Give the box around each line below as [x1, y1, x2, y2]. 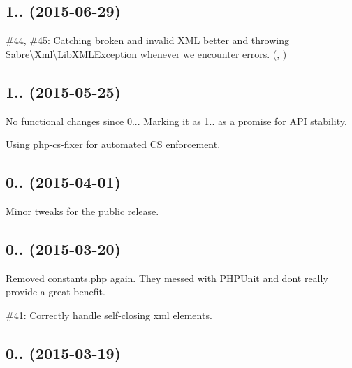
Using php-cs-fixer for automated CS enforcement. [6, 137, 221, 152]
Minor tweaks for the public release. [6, 203, 159, 218]
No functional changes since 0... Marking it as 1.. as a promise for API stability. [6, 113, 347, 128]
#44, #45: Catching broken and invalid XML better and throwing [6, 33, 289, 47]
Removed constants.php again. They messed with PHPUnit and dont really [6, 270, 328, 285]
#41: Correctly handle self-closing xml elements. [6, 307, 212, 322]
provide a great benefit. [6, 284, 105, 299]
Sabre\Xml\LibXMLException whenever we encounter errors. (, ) [6, 46, 287, 61]
